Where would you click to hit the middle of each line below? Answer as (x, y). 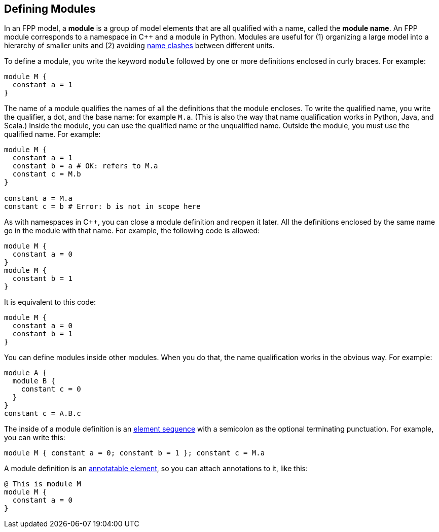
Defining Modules (50, 9)
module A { (26, 373)
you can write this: (35, 438)
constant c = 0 (51, 389)
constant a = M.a (38, 199)
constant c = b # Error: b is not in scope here (102, 207)
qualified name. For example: (52, 134)
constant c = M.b (47, 174)
